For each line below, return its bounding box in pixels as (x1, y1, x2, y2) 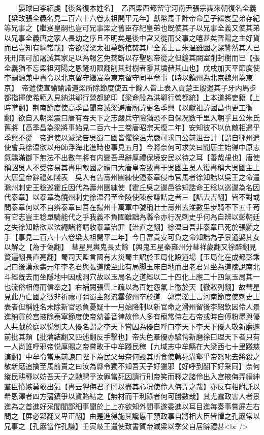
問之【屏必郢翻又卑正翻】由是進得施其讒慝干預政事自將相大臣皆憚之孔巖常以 (4, 411, 260, 421)
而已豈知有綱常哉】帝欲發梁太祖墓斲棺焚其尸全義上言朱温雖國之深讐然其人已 (4, 42, 260, 53)
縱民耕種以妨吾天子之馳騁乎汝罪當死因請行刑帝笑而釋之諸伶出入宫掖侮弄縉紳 (4, 370, 260, 381)
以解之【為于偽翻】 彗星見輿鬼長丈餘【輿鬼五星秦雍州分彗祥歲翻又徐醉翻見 (4, 241, 256, 252)
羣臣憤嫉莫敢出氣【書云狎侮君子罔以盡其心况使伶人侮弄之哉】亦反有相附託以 (4, 381, 260, 391)
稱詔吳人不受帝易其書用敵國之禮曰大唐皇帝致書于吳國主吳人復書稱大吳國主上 (4, 162, 260, 172)
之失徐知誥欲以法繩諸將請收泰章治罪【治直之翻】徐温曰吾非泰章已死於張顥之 (4, 222, 260, 232)
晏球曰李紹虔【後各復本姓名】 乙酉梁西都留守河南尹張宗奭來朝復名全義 (18, 3, 256, 13)
